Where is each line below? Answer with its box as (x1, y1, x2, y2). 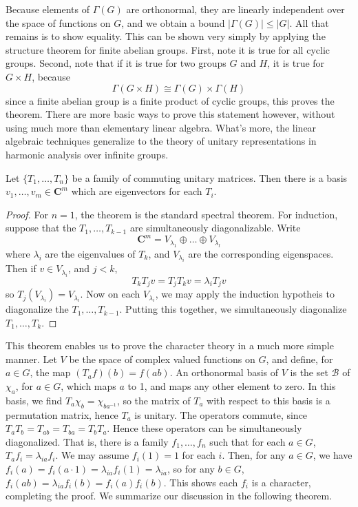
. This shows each (163, 475, 238, 489)
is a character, (251, 475, 311, 489)
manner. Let (6, 351, 57, 366)
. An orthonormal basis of (169, 365, 279, 380)
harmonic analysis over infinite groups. (6, 147, 169, 161)
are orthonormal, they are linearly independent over (126, 2, 345, 16)
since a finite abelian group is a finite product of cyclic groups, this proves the (6, 93, 335, 107)
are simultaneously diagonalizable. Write (129, 220, 301, 235)
